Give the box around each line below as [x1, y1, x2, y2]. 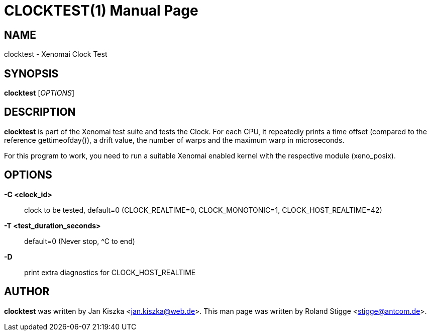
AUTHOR [4, 285, 50, 298]
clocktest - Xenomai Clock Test [4, 50, 107, 59]
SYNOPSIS [4, 67, 59, 80]
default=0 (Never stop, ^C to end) [24, 236, 135, 245]
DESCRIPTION [4, 106, 76, 119]
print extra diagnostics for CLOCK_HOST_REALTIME [24, 268, 196, 277]
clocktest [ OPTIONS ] [4, 89, 75, 98]
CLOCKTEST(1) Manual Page [4, 2, 198, 19]
